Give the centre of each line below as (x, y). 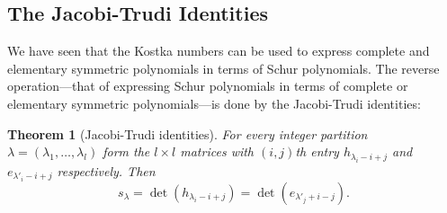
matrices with (217, 151)
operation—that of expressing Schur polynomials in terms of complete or (208, 86)
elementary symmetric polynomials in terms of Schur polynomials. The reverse (223, 68)
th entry (317, 151)
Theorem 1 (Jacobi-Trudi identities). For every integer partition (188, 133)
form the (126, 151)
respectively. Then (106, 170)
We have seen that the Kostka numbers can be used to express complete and (219, 51)
